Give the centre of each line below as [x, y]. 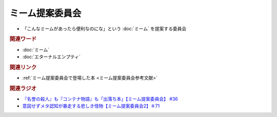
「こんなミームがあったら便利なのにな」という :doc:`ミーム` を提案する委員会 [104, 29]
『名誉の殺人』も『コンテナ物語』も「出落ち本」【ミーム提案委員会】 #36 [100, 99]
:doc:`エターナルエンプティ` [51, 57]
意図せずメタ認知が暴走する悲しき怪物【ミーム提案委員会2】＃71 [91, 106]
